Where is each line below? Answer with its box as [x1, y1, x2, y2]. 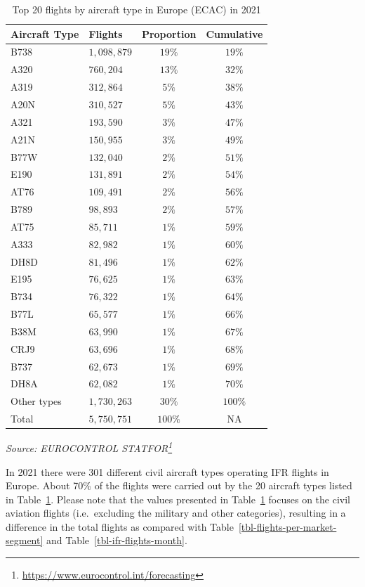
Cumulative [206, 26, 263, 41]
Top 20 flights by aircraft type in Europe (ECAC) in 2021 [12, 2, 261, 16]
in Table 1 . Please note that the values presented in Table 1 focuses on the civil [6, 491, 350, 506]
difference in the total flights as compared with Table [6, 519, 234, 534]
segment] [6, 533, 44, 548]
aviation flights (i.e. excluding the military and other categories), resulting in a [6, 505, 346, 520]
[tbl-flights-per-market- [238, 519, 337, 534]
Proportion [141, 26, 197, 41]
